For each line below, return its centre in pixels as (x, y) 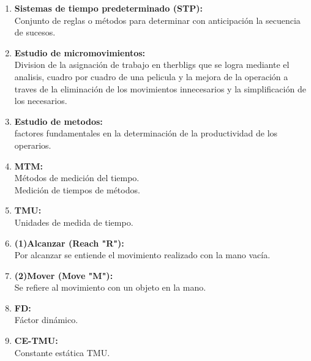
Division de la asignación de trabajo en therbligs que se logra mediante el (152, 65)
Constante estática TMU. (62, 352)
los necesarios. (41, 101)
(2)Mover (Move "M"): (64, 275)
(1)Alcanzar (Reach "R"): (69, 243)
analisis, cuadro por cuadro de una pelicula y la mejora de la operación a (151, 76)
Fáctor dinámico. (46, 320)
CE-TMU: (36, 341)
